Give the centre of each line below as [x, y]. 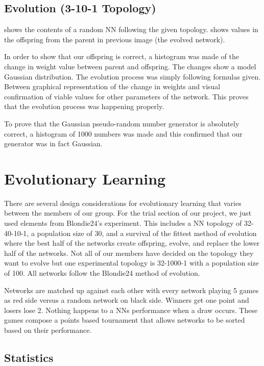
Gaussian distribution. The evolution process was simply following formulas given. [133, 76]
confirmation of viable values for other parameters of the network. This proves [126, 96]
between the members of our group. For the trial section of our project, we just [128, 213]
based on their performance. [48, 330]
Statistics [29, 357]
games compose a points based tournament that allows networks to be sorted [125, 320]
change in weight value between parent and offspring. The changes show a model [130, 66]
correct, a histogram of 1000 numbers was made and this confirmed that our [123, 133]
